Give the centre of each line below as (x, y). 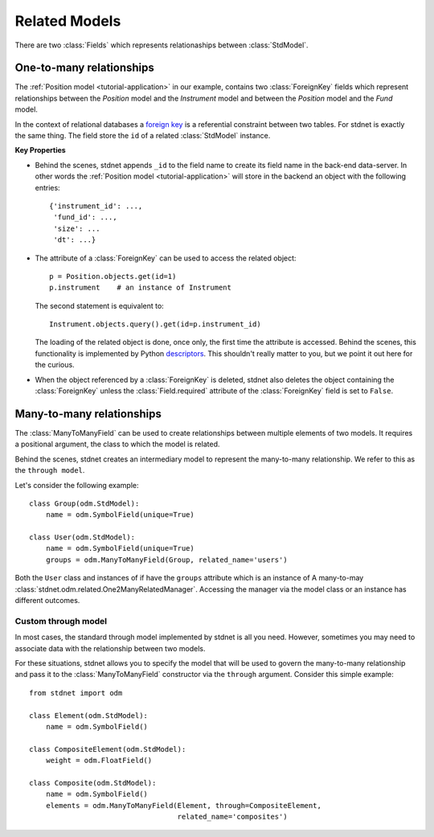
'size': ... (77, 228)
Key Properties (40, 150)
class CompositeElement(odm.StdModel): (108, 749)
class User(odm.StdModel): (82, 537)
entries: (47, 187)
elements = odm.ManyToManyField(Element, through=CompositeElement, (183, 805)
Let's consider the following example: (77, 485)
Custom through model (61, 621)
